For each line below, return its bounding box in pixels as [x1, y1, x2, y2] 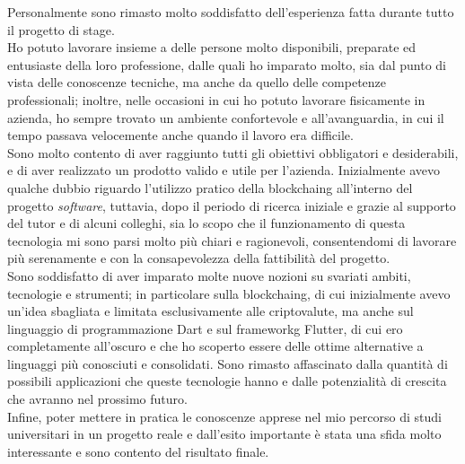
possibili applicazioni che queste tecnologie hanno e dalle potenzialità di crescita [7, 372, 447, 390]
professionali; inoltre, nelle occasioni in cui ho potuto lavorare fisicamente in [7, 90, 426, 109]
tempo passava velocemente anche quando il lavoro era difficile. [7, 126, 354, 144]
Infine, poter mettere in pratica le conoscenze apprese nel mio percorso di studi [7, 407, 442, 425]
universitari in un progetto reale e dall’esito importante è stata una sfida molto [7, 425, 442, 443]
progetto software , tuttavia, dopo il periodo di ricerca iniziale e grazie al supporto [7, 196, 456, 214]
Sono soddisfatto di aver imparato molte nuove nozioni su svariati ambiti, [7, 266, 411, 285]
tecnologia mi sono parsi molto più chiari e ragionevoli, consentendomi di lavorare [7, 231, 457, 250]
